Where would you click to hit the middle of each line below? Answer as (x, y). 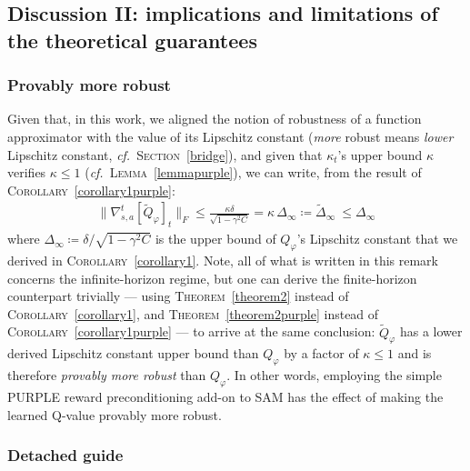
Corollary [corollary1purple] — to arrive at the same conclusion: (191, 331)
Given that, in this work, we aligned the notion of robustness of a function (215, 119)
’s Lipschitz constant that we (377, 239)
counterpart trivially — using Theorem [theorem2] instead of (178, 296)
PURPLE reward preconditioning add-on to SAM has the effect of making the (225, 396)
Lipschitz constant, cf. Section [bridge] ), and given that (165, 154)
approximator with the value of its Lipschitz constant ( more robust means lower (230, 136)
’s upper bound (380, 154)
